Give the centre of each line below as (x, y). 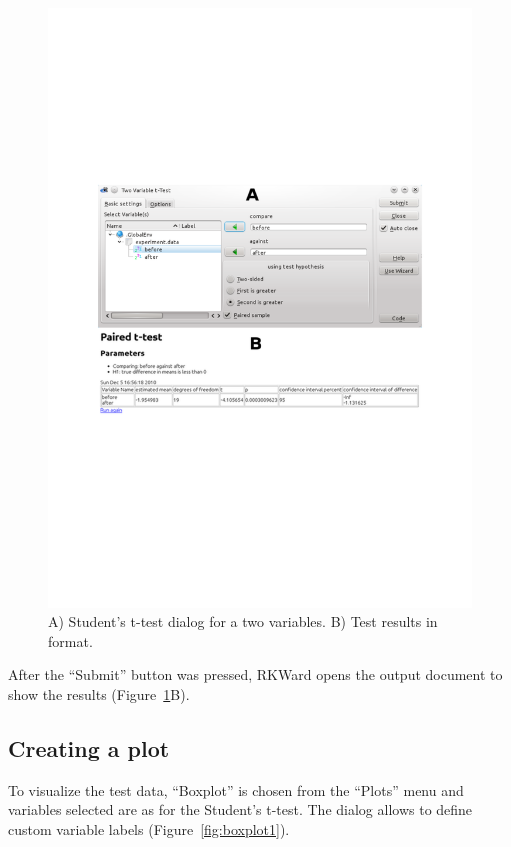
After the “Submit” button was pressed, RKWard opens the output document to (255, 674)
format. (70, 640)
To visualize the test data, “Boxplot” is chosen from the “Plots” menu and (236, 789)
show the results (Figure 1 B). (99, 694)
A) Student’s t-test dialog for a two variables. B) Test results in (243, 621)
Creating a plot (89, 748)
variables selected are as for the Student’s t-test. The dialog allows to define (240, 809)
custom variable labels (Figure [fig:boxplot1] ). (149, 829)
